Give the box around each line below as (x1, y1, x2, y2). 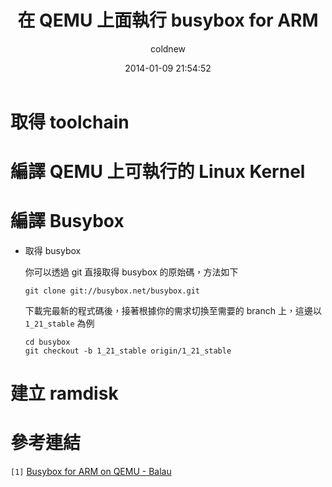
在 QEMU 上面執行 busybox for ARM (17, 9, 319, 32)
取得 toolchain (10, 111, 130, 133)
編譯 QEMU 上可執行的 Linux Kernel (10, 161, 306, 183)
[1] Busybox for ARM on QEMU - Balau (10, 466, 172, 478)
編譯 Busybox (10, 210, 125, 233)
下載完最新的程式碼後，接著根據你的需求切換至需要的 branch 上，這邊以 (24, 305, 322, 317)
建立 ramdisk (10, 382, 119, 405)
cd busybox (24, 337, 71, 348)
